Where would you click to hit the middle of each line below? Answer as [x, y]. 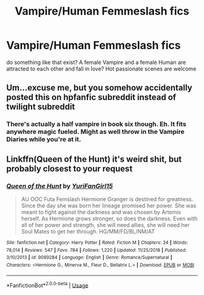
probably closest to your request [70, 168]
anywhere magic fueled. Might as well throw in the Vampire [96, 132]
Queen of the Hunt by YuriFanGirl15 [60, 186]
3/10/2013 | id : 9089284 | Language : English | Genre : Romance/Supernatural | [89, 258]
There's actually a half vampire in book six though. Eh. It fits [96, 124]
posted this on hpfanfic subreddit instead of [91, 98]
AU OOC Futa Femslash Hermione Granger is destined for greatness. [107, 199]
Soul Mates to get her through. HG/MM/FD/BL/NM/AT [88, 231]
